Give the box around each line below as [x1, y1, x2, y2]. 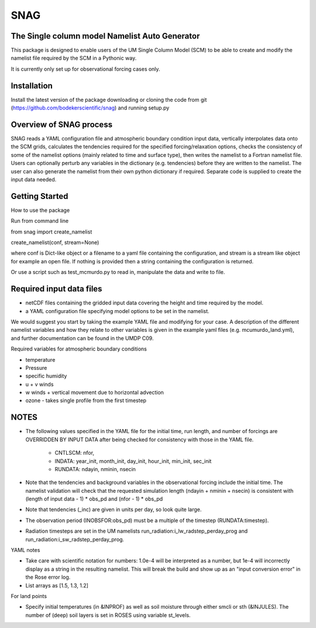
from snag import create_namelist [11, 228, 92, 235]
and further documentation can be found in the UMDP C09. [11, 334, 154, 342]
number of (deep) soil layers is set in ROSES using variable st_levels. [25, 612, 191, 619]
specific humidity [25, 372, 67, 380]
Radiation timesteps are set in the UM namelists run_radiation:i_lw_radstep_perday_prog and [25, 527, 248, 535]
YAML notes [11, 547, 40, 554]
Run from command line [11, 217, 69, 225]
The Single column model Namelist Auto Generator [11, 31, 200, 41]
